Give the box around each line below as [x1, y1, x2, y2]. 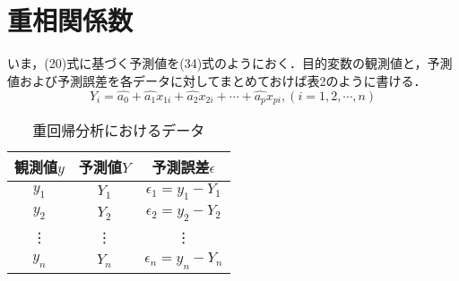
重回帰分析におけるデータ [32, 119, 205, 140]
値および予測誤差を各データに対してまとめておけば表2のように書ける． [7, 71, 427, 89]
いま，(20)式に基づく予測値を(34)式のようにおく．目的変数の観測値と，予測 [7, 54, 453, 72]
